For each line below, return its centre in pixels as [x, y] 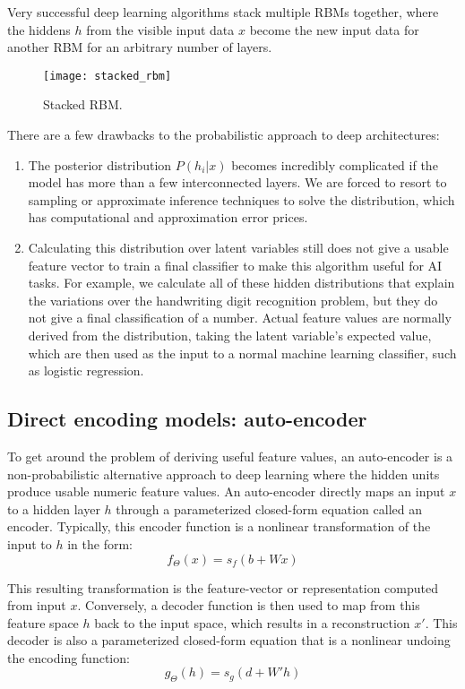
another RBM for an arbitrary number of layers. [140, 47]
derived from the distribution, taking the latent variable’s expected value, [230, 335]
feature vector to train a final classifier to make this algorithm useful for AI [235, 265]
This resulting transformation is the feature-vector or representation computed [223, 587]
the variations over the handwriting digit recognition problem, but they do [233, 300]
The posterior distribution [100, 164]
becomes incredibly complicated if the [335, 164]
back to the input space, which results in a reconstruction [252, 622]
